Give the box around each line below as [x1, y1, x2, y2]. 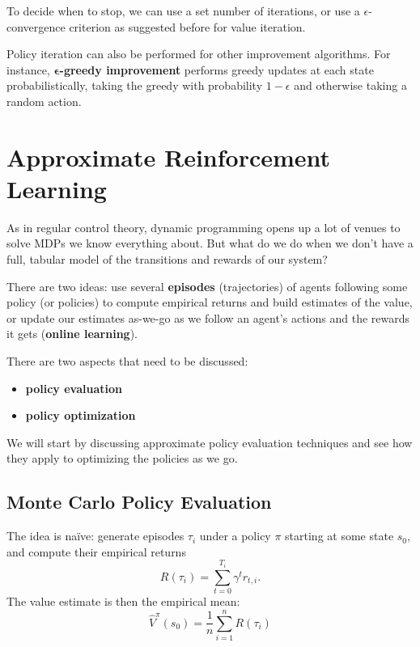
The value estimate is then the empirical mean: [6, 593, 240, 610]
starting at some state [285, 527, 394, 544]
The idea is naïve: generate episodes [6, 527, 185, 544]
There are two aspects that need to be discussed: [6, 353, 248, 370]
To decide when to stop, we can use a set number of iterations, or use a [6, 2, 360, 19]
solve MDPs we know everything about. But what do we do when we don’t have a [6, 235, 414, 252]
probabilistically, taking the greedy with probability [6, 77, 263, 94]
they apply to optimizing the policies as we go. [6, 450, 238, 467]
